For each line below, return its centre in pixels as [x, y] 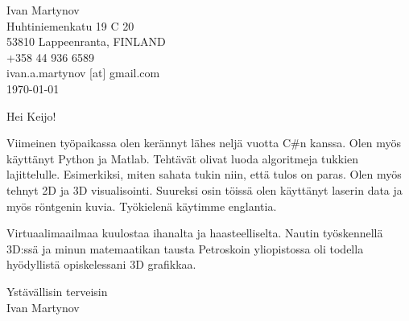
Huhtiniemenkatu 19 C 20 [70, 25]
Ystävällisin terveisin [57, 291]
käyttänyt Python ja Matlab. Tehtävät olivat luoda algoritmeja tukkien [183, 158]
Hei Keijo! [31, 115]
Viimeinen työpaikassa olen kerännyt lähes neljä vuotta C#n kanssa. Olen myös [204, 143]
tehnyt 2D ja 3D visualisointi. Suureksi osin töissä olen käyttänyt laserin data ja [204, 189]
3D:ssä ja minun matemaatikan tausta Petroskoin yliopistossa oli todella [185, 248]
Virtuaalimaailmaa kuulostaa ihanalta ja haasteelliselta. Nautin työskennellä [195, 233]
